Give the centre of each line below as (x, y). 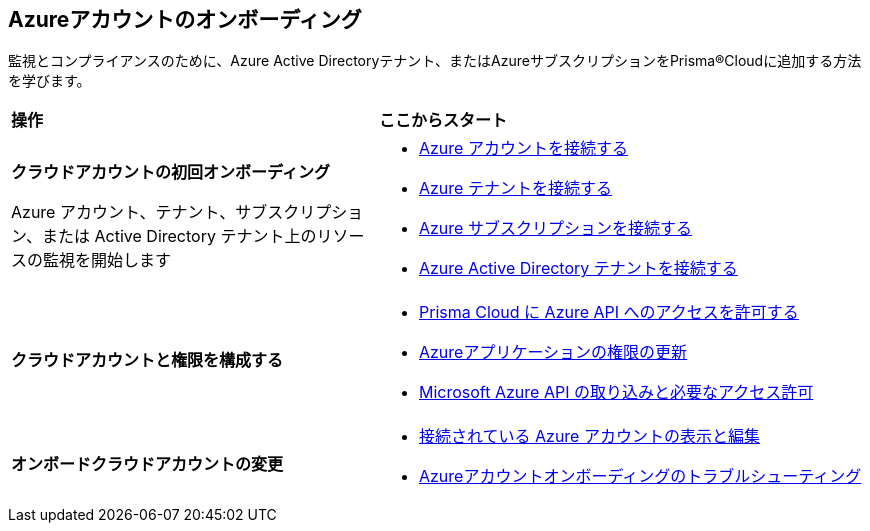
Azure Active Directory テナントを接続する (578, 268)
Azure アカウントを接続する (523, 148)
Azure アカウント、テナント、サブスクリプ (171, 212)
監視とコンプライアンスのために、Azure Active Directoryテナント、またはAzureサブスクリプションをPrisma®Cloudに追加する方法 (435, 61)
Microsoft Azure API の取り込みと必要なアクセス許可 (616, 392)
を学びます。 (49, 81)
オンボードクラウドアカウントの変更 (147, 464)
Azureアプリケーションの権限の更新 (553, 352)
